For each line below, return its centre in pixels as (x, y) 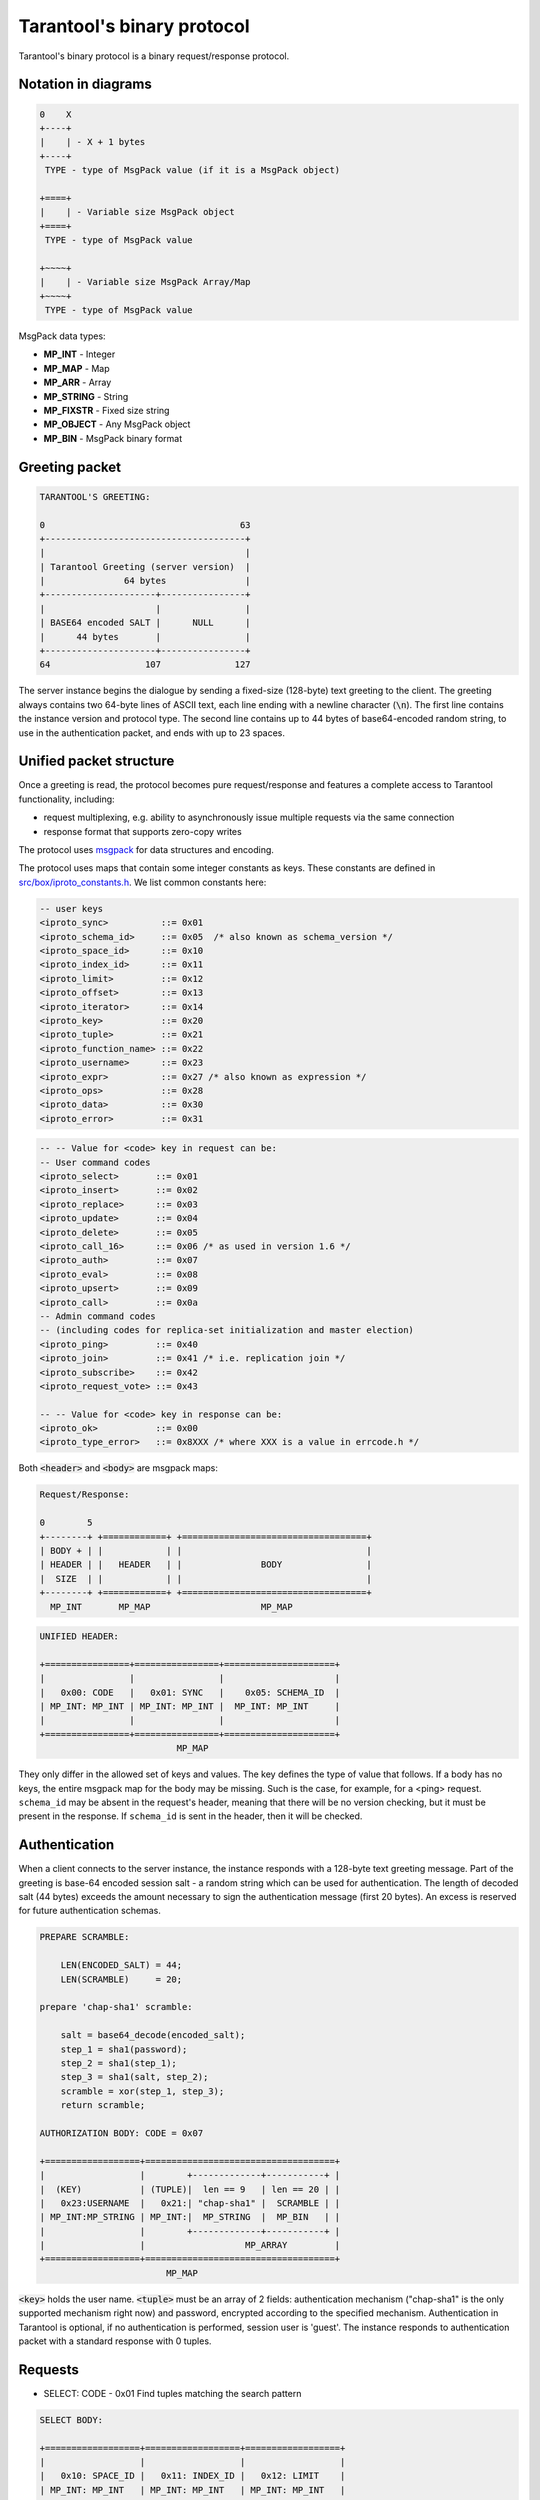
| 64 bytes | (145, 581)
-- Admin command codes (98, 1316)
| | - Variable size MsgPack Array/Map (145, 282)
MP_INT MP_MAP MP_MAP (172, 1606)
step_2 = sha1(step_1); (118, 2063)
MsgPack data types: (62, 336)
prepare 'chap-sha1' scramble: (116, 2007)
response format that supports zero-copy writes (142, 831)
